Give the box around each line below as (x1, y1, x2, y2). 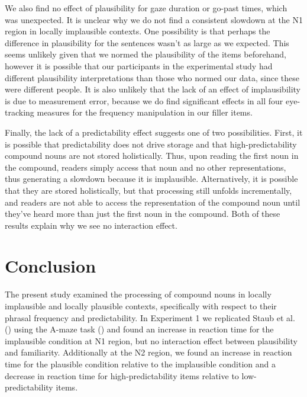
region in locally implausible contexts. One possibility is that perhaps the (5, 25, 270, 37)
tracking (5, 106, 34, 119)
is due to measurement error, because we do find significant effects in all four (5, 94, 283, 107)
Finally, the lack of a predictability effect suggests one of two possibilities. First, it (5, 126, 303, 138)
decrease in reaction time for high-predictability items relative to (5, 369, 239, 382)
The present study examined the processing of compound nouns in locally (5, 288, 272, 300)
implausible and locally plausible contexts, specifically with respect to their (5, 300, 277, 312)
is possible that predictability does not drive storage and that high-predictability (5, 137, 297, 150)
